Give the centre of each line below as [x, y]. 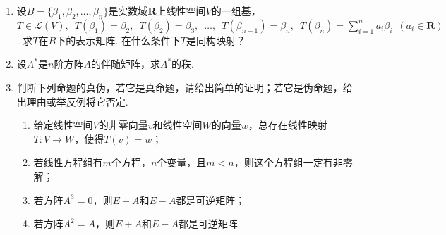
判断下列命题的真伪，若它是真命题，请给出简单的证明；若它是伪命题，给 [185, 87]
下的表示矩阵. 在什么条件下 [118, 40]
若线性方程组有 [68, 162]
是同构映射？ [216, 40]
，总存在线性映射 [288, 125]
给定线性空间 [63, 125]
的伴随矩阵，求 [125, 64]
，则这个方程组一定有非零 [293, 162]
